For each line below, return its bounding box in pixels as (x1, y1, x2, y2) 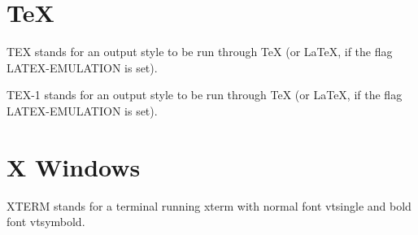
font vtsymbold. (7, 213, 85, 230)
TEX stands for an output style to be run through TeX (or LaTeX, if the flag (7, 43, 393, 60)
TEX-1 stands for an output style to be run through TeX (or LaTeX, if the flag (7, 86, 403, 103)
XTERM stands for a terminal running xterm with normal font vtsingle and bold (7, 197, 411, 214)
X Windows (7, 150, 141, 183)
